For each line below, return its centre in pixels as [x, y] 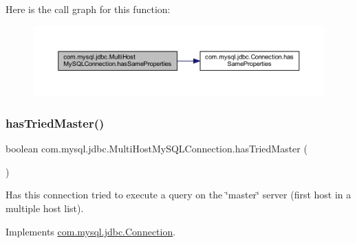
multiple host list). [45, 208]
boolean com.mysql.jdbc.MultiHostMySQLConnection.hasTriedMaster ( [156, 149]
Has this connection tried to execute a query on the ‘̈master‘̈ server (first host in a [178, 195]
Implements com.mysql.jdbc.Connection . [91, 231]
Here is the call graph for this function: [88, 9]
